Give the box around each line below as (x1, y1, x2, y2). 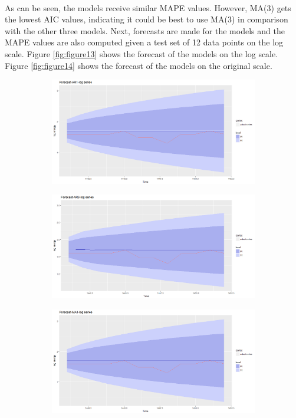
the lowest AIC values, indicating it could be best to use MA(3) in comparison (5, 13, 288, 25)
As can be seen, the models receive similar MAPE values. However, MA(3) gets (5, 1, 291, 14)
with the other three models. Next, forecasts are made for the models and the (5, 24, 285, 37)
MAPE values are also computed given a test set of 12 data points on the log (5, 36, 284, 48)
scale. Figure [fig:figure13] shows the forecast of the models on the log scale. (5, 47, 278, 60)
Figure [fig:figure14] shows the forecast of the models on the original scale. (5, 59, 272, 71)
